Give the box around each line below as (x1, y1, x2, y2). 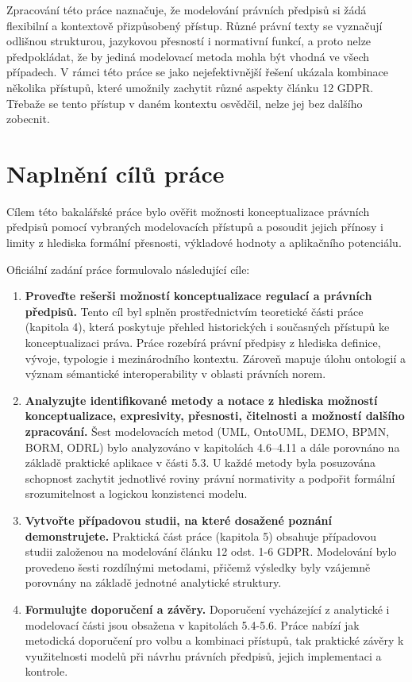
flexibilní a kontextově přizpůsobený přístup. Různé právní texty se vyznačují (6, 17, 383, 33)
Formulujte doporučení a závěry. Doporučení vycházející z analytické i (25, 600, 390, 617)
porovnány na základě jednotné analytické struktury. (25, 574, 282, 591)
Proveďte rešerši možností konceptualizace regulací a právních (25, 287, 372, 304)
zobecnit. (6, 110, 50, 127)
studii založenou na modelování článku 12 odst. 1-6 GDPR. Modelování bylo (25, 543, 397, 560)
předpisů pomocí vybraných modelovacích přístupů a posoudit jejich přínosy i (6, 218, 383, 235)
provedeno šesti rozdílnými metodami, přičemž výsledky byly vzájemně (25, 558, 371, 575)
